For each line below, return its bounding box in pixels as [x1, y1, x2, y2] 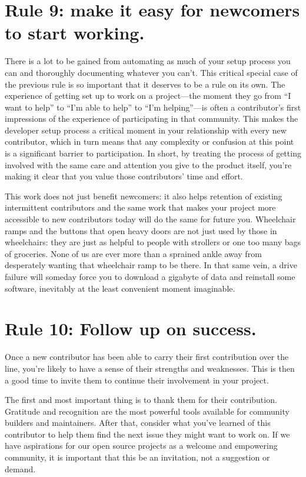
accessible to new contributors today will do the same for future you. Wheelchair [5, 213, 296, 225]
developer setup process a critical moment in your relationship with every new [5, 124, 287, 136]
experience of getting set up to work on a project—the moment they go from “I [5, 89, 291, 102]
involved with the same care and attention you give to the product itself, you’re [5, 158, 292, 171]
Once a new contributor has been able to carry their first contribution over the [5, 351, 289, 363]
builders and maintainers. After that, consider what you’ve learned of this [5, 416, 271, 429]
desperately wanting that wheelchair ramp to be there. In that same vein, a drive [5, 259, 297, 271]
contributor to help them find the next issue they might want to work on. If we [5, 428, 290, 440]
